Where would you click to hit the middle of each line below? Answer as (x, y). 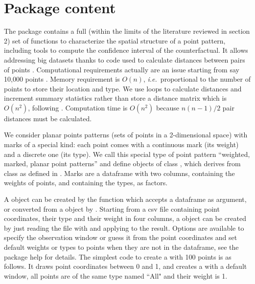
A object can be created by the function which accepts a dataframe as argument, (125, 199)
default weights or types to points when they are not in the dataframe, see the (121, 247)
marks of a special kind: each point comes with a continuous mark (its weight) (121, 144)
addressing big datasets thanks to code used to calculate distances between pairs (125, 59)
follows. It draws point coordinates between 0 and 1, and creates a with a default (126, 266)
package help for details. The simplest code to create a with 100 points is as (118, 256)
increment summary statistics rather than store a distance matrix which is (115, 98)
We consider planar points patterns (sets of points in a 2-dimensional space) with (126, 135)
